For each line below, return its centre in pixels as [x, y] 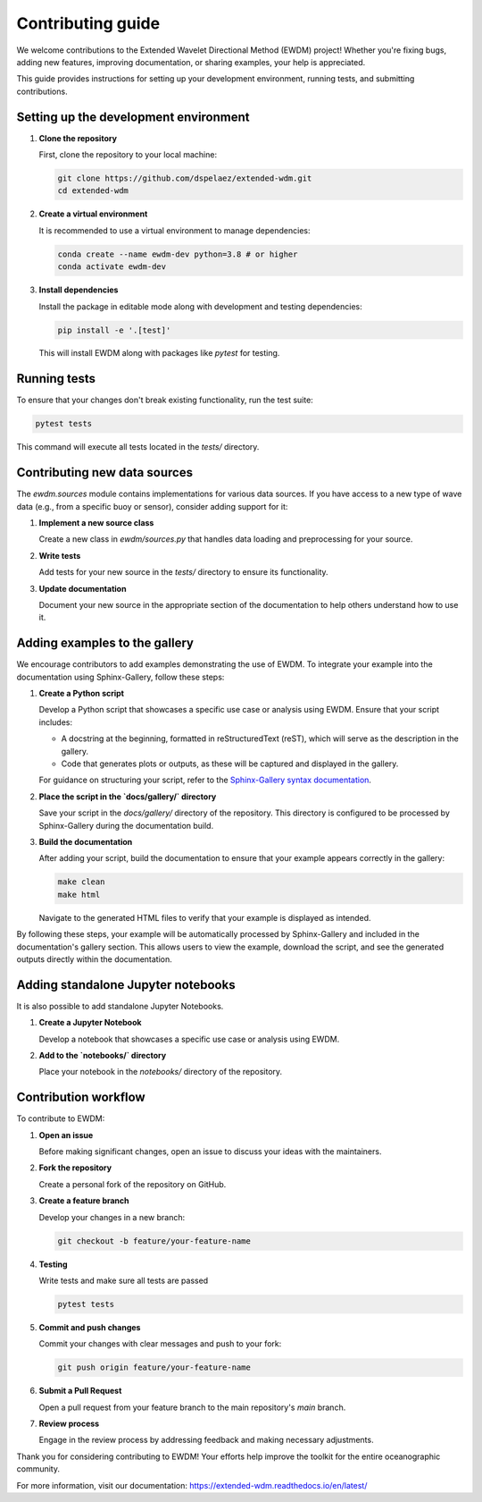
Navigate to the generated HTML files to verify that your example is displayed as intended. [205, 917]
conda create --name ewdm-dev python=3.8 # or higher [178, 254]
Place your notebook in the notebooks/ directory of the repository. [161, 1072]
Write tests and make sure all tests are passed [124, 1280]
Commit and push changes [90, 1327]
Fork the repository [75, 1168]
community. [38, 1469]
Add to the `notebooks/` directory [103, 1055]
